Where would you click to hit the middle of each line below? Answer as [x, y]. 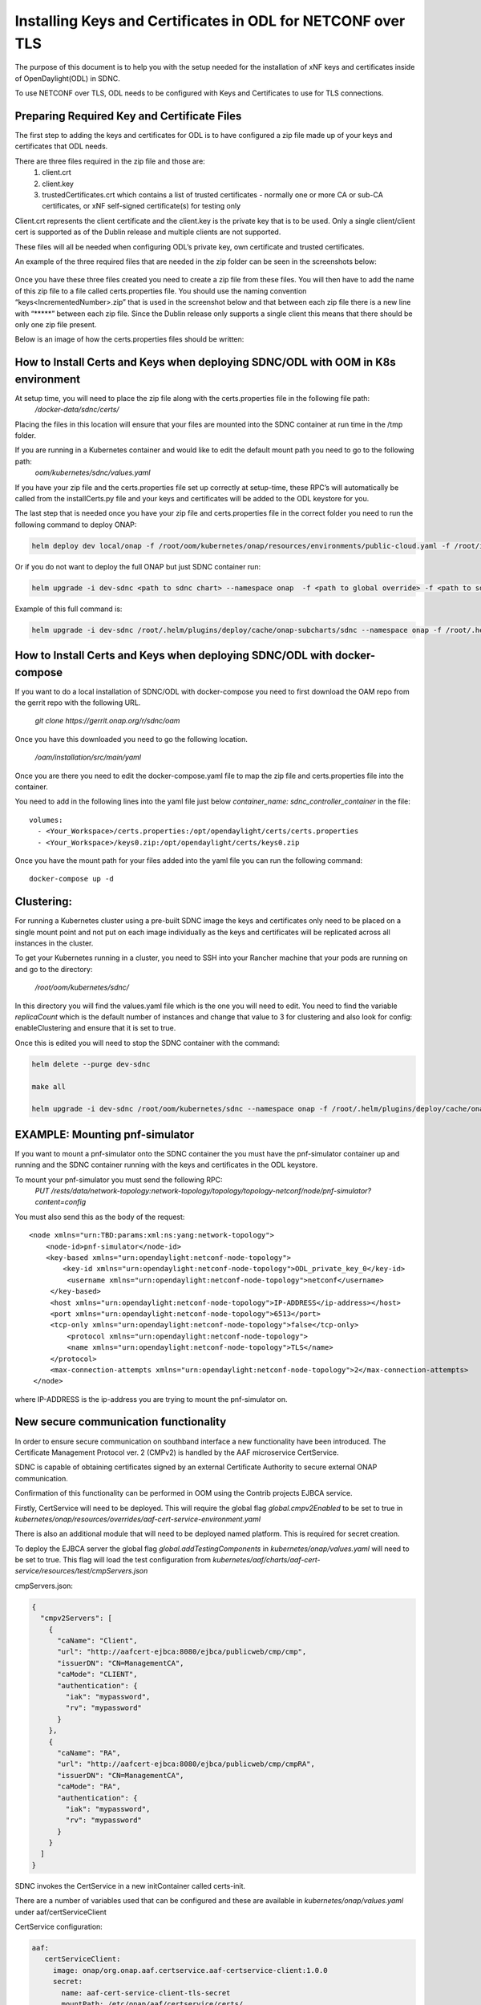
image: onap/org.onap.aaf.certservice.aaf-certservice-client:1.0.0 [190, 1970]
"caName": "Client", [97, 1641]
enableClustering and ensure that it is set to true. [95, 1028]
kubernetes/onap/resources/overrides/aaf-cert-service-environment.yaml [137, 1519]
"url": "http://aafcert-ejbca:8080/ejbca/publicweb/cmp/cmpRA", [186, 1764]
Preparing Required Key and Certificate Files [128, 116]
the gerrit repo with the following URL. [78, 703]
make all [49, 1086]
